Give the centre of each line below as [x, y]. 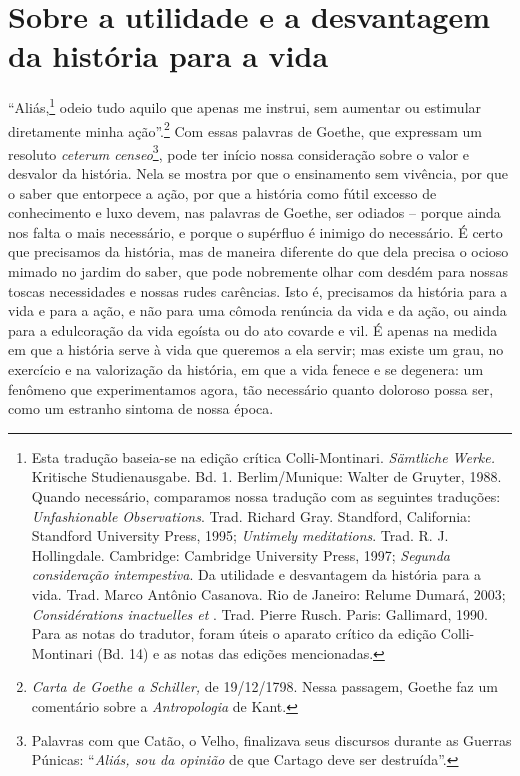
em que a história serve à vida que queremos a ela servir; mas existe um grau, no [256, 349]
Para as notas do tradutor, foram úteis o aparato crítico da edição [234, 633]
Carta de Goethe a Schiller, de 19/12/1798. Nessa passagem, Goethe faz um [264, 686]
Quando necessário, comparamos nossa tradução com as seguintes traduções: [266, 495]
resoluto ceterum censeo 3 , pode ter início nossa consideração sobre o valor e [239, 152]
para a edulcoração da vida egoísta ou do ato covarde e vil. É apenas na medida [253, 329]
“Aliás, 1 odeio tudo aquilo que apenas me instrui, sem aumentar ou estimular [245, 105]
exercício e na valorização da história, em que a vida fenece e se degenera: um [246, 369]
